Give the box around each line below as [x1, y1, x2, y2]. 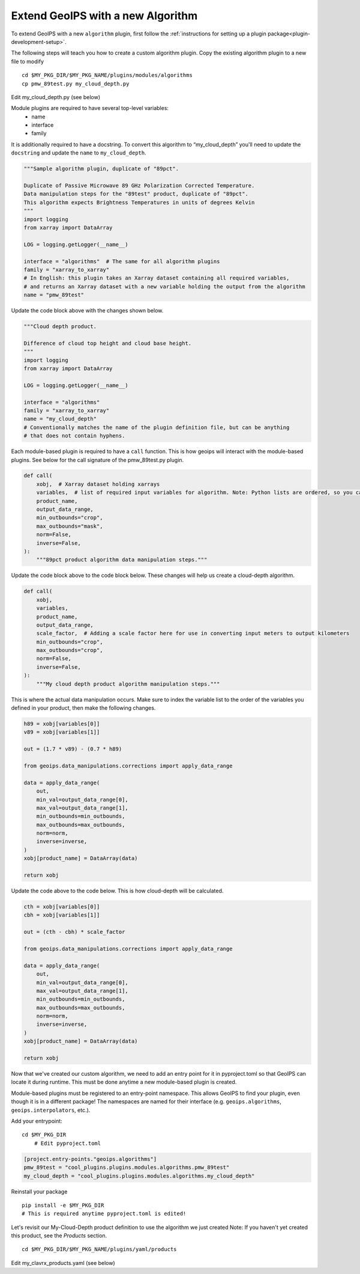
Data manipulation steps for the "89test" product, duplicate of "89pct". [23, 190, 249, 198]
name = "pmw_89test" [23, 291, 84, 299]
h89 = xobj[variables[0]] [23, 721, 100, 727]
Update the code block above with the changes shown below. [11, 307, 164, 314]
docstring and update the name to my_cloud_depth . [11, 149, 146, 156]
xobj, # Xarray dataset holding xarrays [36, 481, 160, 487]
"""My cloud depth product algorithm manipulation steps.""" [36, 680, 220, 687]
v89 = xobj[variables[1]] [23, 729, 100, 736]
